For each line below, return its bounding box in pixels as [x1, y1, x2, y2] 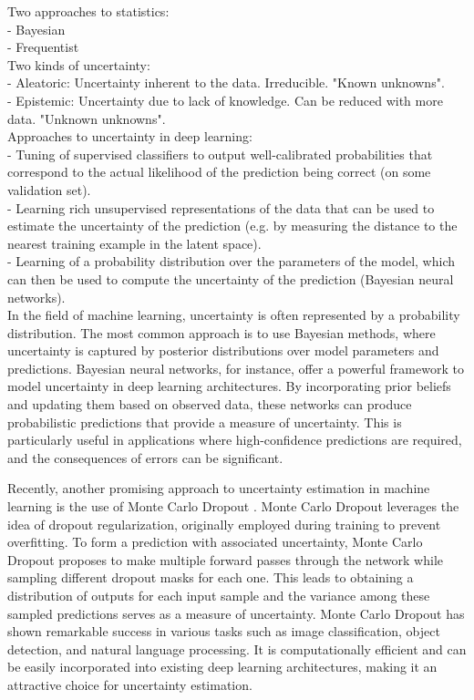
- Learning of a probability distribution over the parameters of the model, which [7, 252, 456, 271]
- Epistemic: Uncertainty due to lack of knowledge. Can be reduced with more [7, 90, 443, 109]
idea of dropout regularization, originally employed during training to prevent [7, 514, 441, 533]
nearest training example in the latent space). [7, 233, 262, 252]
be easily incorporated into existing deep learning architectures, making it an [7, 657, 438, 676]
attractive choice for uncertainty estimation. [7, 674, 252, 694]
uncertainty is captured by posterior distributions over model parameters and [7, 341, 439, 360]
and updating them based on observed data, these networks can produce [7, 395, 412, 414]
